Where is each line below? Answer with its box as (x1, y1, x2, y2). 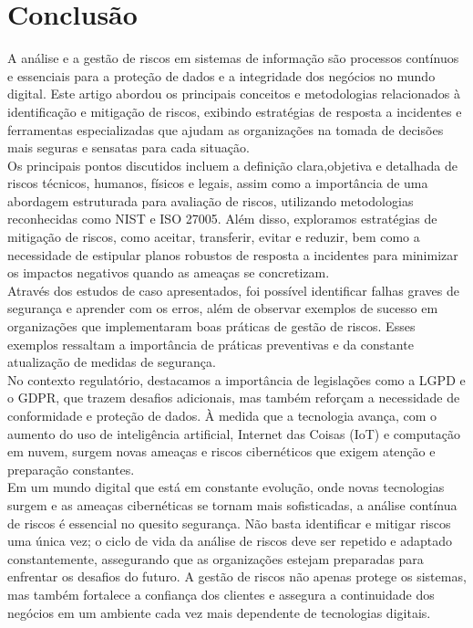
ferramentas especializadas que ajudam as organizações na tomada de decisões (7, 120, 444, 139)
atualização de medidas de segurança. (7, 352, 216, 372)
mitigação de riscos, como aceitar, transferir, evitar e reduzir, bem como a (7, 227, 420, 246)
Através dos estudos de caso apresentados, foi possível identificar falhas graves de (7, 280, 460, 299)
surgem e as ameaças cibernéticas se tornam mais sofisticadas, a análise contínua (7, 495, 458, 514)
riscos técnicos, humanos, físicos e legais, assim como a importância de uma (7, 173, 428, 193)
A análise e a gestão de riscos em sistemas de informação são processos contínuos (7, 48, 459, 68)
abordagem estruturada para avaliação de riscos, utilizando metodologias (7, 191, 414, 210)
